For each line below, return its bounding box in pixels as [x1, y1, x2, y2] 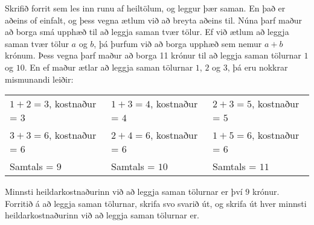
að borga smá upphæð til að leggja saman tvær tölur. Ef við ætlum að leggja [5, 25, 289, 38]
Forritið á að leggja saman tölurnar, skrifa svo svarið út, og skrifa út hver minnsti [5, 197, 307, 209]
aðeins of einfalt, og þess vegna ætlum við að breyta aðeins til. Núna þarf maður [5, 13, 302, 26]
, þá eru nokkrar [227, 60, 288, 73]
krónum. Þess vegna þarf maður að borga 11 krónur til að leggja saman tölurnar [5, 49, 301, 62]
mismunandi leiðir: [5, 72, 74, 85]
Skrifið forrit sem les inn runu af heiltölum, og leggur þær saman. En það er [5, 2, 286, 14]
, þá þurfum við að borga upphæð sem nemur [94, 37, 262, 49]
